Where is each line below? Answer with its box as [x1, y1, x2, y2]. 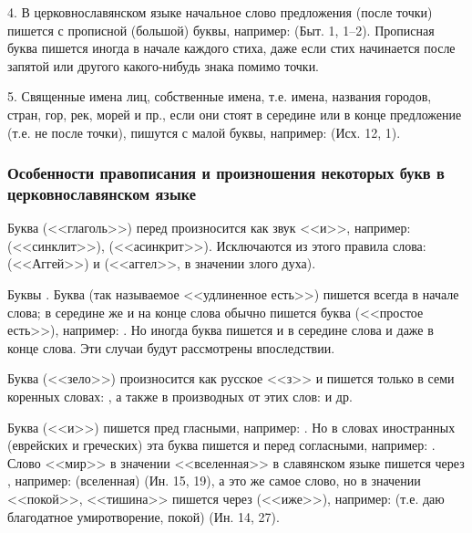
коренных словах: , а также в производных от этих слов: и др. [7, 387, 353, 406]
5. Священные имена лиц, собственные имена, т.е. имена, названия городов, [7, 87, 432, 106]
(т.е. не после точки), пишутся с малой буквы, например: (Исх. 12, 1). [7, 122, 401, 141]
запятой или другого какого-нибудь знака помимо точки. [7, 56, 320, 75]
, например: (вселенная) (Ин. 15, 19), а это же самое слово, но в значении [7, 471, 421, 490]
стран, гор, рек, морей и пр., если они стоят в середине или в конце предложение [7, 104, 462, 123]
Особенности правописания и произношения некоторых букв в [7, 162, 445, 184]
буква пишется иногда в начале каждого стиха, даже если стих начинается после [7, 38, 456, 57]
